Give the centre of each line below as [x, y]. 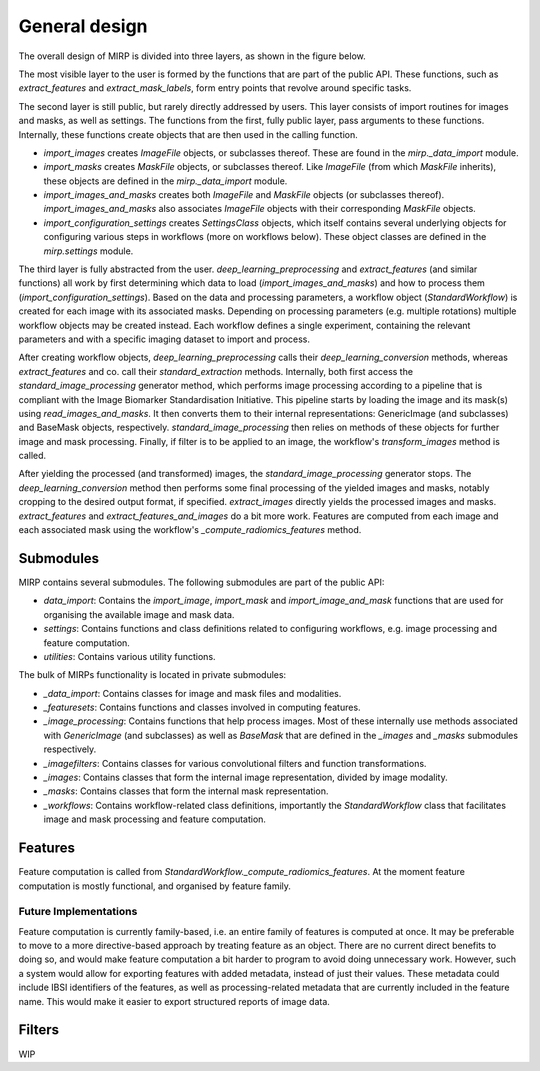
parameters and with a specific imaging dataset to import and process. [164, 339]
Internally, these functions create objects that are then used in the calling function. [188, 134]
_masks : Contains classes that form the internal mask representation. [186, 791]
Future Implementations [78, 912]
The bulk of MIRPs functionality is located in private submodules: [152, 675]
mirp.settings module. [88, 251]
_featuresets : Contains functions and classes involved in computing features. [202, 707]
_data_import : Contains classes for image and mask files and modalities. [192, 693]
